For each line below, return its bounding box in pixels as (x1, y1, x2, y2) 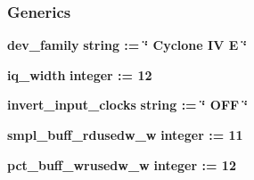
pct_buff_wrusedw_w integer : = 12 (7, 155, 236, 174)
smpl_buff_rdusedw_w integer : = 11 (7, 126, 243, 143)
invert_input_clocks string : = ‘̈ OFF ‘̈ (7, 95, 249, 114)
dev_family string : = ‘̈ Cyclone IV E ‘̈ (7, 36, 248, 54)
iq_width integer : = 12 (7, 65, 152, 84)
